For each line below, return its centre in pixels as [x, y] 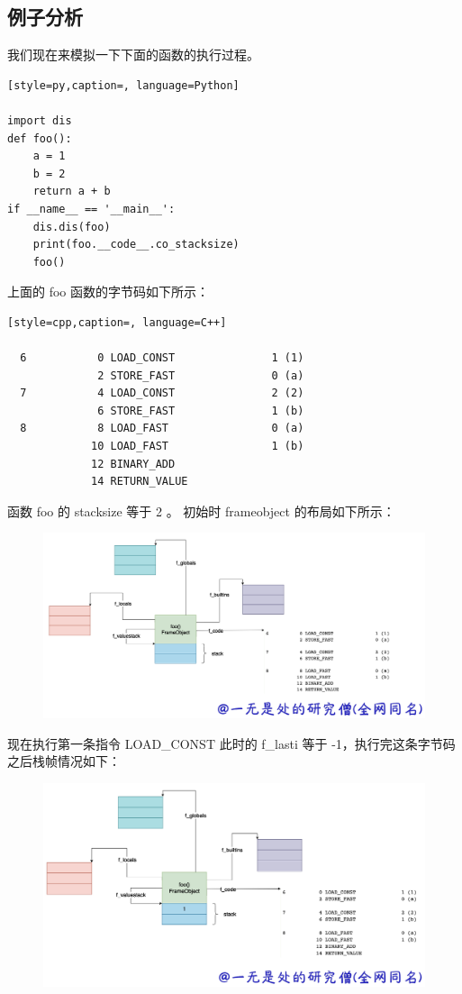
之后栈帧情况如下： [64, 761]
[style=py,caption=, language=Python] [123, 85]
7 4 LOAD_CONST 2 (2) [162, 393]
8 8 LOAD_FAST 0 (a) [162, 429]
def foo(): [40, 138]
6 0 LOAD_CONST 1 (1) [162, 358]
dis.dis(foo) [72, 227]
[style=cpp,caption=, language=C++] [117, 322]
